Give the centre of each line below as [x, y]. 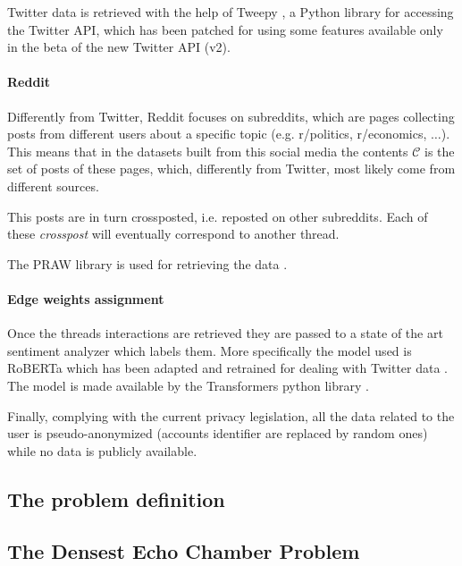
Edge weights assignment [86, 298]
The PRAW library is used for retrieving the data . [147, 263]
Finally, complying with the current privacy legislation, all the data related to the [231, 415]
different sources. [53, 186]
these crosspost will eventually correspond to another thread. [173, 234]
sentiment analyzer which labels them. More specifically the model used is [210, 350]
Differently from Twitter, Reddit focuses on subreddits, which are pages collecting [231, 116]
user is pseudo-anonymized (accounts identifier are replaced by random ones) [218, 433]
